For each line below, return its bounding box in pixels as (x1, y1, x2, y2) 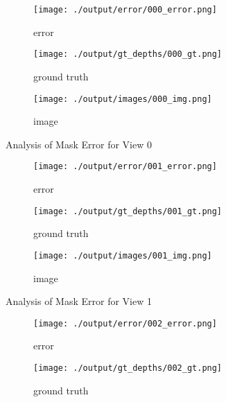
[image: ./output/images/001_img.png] (33, 250, 212, 261)
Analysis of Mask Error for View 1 (6, 294, 152, 308)
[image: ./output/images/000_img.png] (33, 94, 212, 104)
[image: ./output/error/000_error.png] (33, 5, 217, 15)
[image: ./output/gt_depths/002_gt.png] (33, 362, 223, 373)
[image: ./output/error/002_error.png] (33, 318, 217, 329)
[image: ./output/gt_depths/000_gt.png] (33, 49, 223, 60)
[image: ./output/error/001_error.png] (33, 161, 217, 172)
